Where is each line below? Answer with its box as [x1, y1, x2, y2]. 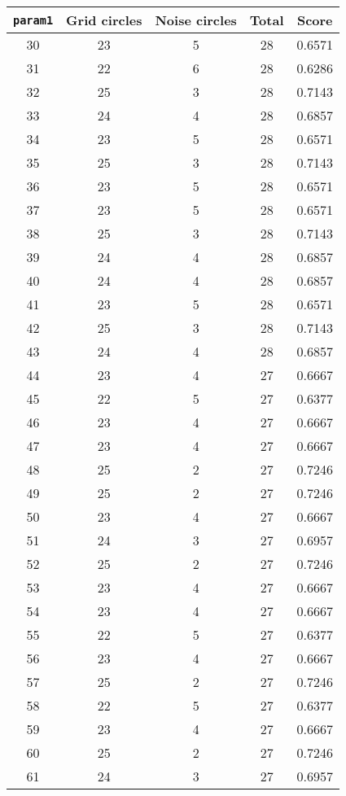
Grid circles [66, 11, 142, 29]
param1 [13, 13, 54, 27]
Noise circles [155, 11, 237, 29]
